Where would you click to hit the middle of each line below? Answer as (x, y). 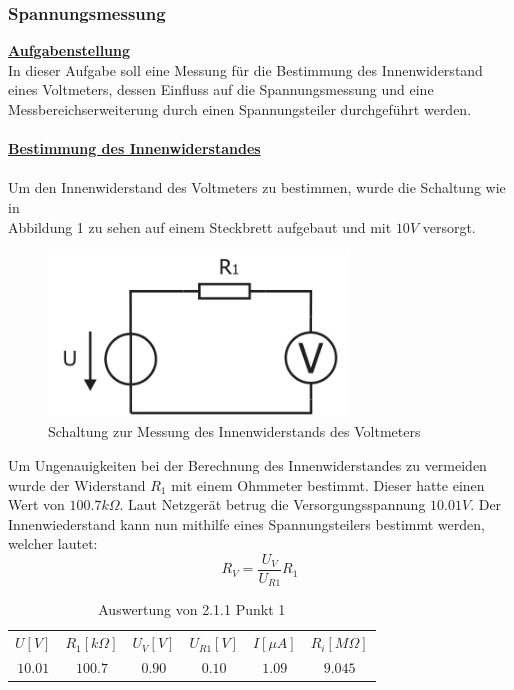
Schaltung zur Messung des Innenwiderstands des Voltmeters (234, 431)
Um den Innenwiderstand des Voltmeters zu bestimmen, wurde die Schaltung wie (257, 187)
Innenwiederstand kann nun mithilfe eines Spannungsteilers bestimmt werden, (246, 523)
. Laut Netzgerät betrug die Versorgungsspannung (272, 504)
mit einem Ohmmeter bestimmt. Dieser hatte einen (328, 484)
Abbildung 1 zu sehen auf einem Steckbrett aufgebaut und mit (200, 226)
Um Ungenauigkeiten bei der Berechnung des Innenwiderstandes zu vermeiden (247, 464)
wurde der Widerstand (77, 484)
